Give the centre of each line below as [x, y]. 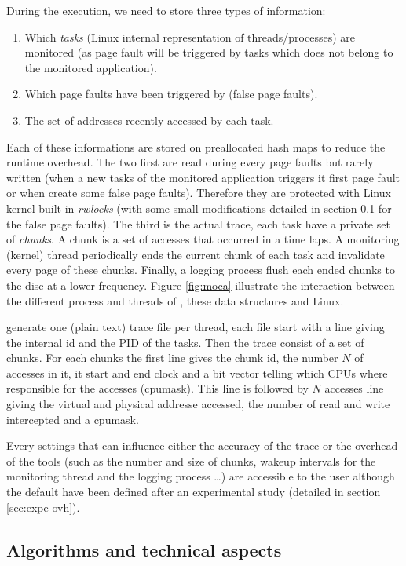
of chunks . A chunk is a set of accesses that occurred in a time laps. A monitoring [203, 239]
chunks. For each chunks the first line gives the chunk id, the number [172, 358]
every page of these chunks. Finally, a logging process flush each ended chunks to [201, 270]
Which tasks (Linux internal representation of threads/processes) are [190, 37]
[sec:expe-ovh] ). [43, 507]
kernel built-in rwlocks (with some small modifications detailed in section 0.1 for [199, 208]
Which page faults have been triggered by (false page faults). [171, 94]
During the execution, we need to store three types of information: [166, 10]
